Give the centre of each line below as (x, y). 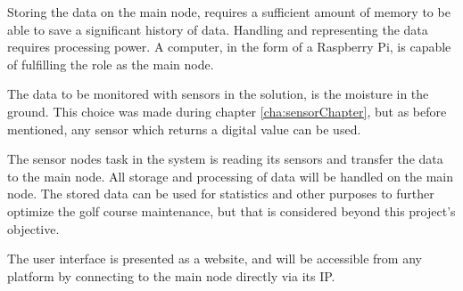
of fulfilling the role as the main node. (111, 64)
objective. (33, 228)
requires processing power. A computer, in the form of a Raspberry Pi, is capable (229, 47)
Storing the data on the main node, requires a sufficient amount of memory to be (229, 12)
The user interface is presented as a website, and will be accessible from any (215, 259)
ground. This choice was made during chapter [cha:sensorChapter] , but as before (227, 111)
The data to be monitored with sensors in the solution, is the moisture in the (218, 94)
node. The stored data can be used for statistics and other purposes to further (221, 194)
